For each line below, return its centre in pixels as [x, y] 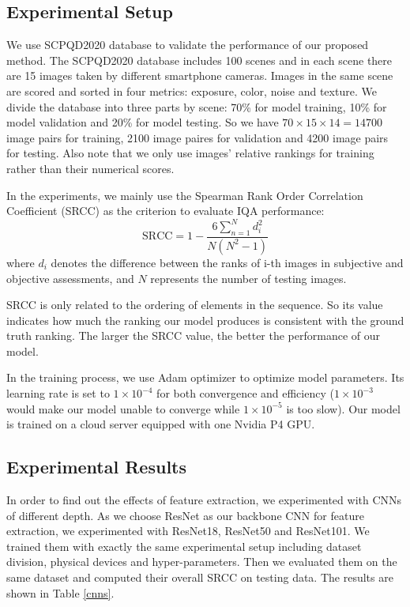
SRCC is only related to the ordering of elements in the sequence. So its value [195, 305]
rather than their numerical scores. [90, 168]
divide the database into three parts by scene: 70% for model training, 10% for [197, 106]
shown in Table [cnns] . [60, 592]
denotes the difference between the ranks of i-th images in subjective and [227, 262]
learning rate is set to [58, 393]
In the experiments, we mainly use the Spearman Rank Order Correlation [185, 195]
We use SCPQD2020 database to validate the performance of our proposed [188, 45]
